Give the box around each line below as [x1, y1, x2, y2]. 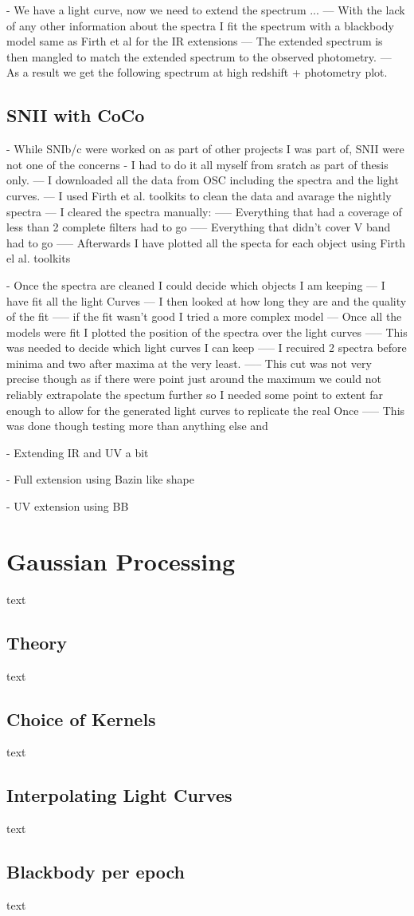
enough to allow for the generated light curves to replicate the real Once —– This [6, 401, 405, 418]
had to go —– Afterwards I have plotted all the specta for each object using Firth [6, 234, 406, 251]
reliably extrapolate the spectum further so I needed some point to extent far [6, 386, 383, 403]
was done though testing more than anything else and [6, 417, 268, 434]
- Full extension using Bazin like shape [6, 471, 194, 488]
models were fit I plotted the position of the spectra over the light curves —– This [6, 323, 408, 340]
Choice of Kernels [6, 706, 156, 731]
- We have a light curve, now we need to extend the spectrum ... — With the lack [6, 2, 405, 18]
